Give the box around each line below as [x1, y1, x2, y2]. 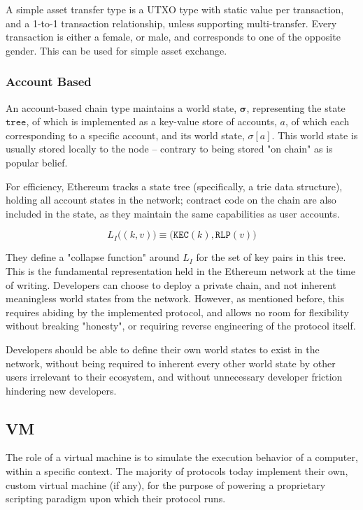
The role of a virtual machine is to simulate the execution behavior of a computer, [6, 450, 358, 465]
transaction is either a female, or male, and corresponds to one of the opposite [6, 29, 341, 44]
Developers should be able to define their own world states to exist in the [6, 341, 320, 356]
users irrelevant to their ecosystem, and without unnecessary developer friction [6, 369, 343, 384]
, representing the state [246, 100, 346, 115]
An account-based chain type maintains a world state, [6, 100, 237, 115]
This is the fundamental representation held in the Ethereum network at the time [6, 263, 355, 278]
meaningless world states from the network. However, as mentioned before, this [6, 291, 344, 306]
